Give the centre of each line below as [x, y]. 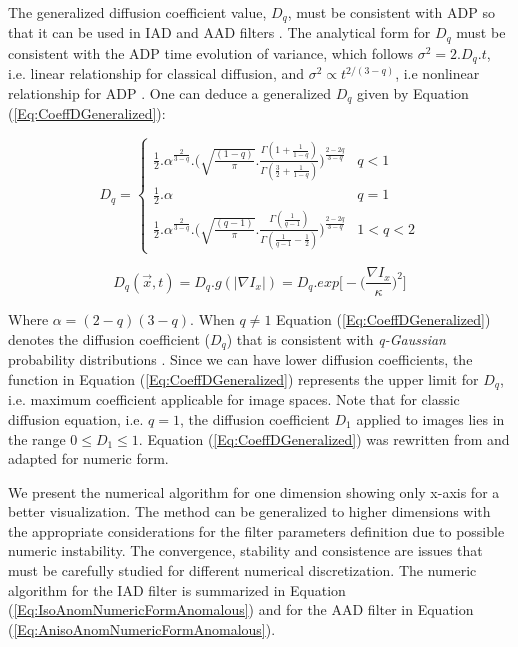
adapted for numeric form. [88, 458]
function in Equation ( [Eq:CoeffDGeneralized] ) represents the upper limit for [243, 378]
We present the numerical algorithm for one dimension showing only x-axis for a [254, 491]
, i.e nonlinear [437, 73]
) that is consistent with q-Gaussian [336, 338]
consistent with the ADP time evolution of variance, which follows [211, 52]
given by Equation [413, 92]
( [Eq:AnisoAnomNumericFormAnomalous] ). [142, 628]
